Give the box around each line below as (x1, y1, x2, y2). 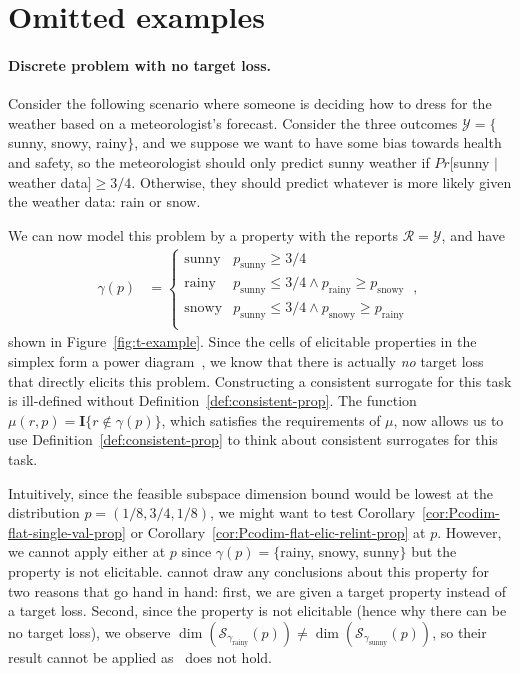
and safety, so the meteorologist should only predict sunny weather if (8, 151, 430, 172)
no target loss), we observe (8, 621, 171, 642)
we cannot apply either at (8, 541, 166, 562)
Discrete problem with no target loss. (8, 54, 272, 75)
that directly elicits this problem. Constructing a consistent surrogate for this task (8, 370, 512, 391)
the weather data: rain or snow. (8, 191, 201, 212)
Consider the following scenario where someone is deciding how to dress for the (8, 93, 492, 114)
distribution (8, 502, 80, 523)
